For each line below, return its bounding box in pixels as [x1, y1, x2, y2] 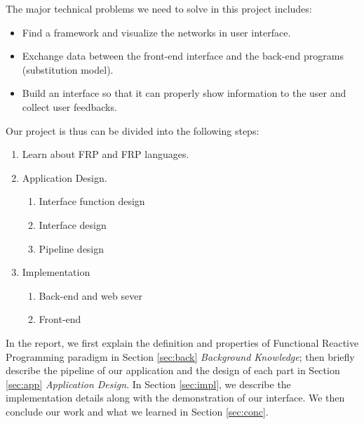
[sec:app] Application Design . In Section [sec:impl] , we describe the [6, 376, 291, 391]
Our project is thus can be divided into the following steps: [6, 123, 259, 138]
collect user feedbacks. [22, 99, 117, 114]
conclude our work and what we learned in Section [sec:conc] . [6, 404, 269, 418]
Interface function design [39, 194, 145, 208]
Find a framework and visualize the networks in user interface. [22, 25, 291, 39]
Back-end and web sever [39, 288, 142, 303]
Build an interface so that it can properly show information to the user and [22, 86, 346, 100]
